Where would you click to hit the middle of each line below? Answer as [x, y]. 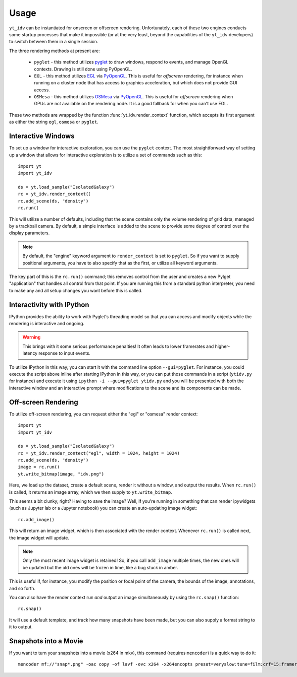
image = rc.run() [39, 467]
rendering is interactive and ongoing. [47, 324]
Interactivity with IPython [49, 305]
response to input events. [64, 353]
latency [30, 353]
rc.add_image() [36, 519]
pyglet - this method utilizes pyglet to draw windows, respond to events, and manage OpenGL [131, 62]
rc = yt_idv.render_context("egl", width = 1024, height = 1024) [99, 453]
